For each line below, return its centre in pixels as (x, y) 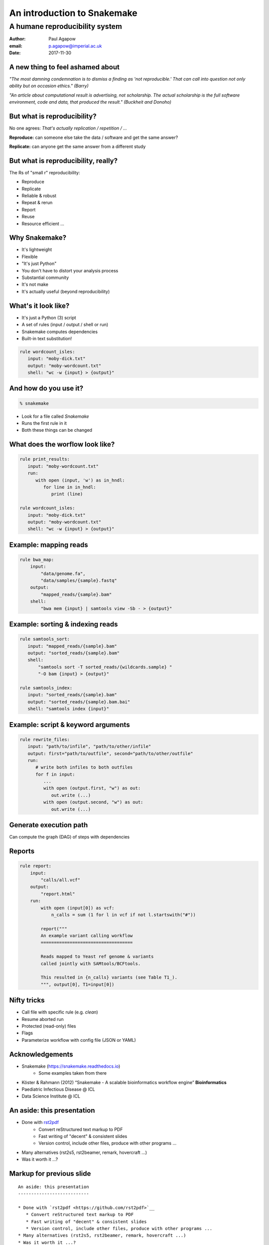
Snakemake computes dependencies (60, 332)
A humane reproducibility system (66, 26)
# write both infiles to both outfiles (84, 767)
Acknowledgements (41, 1054)
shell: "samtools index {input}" (68, 709)
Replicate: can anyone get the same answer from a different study (77, 146)
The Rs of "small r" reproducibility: (45, 172)
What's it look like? (39, 306)
